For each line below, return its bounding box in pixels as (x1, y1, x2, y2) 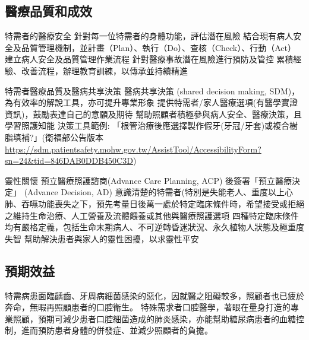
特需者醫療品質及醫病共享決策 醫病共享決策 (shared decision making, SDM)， (5, 84, 300, 97)
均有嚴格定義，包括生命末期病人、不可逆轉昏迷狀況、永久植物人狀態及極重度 (5, 221, 304, 233)
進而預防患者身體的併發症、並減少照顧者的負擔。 (21, 324, 213, 336)
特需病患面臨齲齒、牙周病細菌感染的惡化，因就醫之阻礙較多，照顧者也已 (5, 289, 288, 301)
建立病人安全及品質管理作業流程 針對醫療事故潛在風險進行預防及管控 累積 (5, 53, 294, 65)
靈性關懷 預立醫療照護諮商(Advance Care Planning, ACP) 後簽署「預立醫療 (5, 174, 292, 186)
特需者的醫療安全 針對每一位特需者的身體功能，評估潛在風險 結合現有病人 (5, 30, 294, 42)
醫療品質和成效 (5, 2, 92, 20)
